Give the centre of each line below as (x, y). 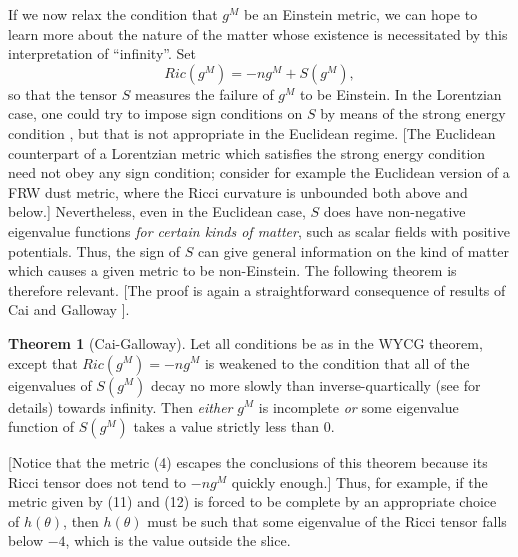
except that (43, 362)
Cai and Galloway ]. (69, 309)
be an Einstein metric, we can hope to (360, 14)
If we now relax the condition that (113, 14)
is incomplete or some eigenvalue (358, 406)
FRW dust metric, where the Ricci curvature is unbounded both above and (238, 191)
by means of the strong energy (413, 113)
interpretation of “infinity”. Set (102, 53)
